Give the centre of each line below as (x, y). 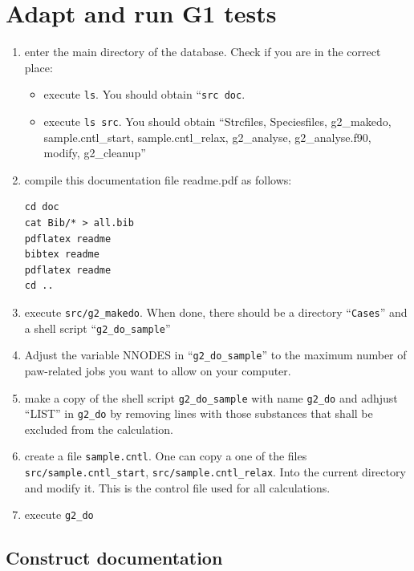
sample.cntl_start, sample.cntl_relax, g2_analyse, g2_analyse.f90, (207, 137)
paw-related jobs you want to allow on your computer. (158, 370)
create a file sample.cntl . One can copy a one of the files (166, 456)
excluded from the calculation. (99, 429)
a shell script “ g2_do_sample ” (97, 328)
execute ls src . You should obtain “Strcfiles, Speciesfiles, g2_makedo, (217, 121)
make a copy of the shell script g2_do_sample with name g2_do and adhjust (211, 397)
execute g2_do (59, 514)
